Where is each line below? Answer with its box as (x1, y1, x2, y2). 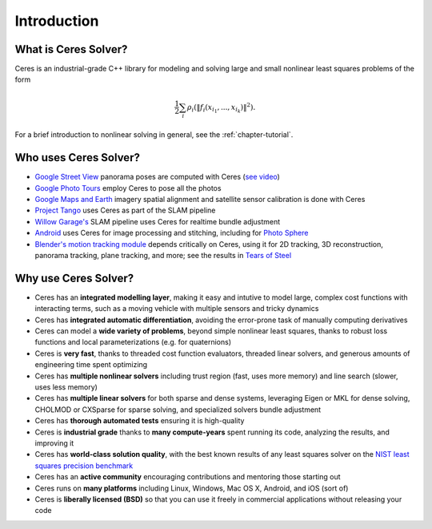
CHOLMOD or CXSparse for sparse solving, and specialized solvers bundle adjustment (34, 405, 322, 414)
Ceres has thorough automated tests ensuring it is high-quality (34, 416, 245, 426)
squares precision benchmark (34, 461, 134, 470)
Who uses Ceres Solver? (14, 151, 140, 164)
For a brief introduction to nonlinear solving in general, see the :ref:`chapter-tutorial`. (14, 130, 294, 139)
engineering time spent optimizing (34, 360, 148, 369)
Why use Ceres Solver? (14, 271, 134, 285)
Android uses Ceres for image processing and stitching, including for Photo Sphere (34, 228, 309, 238)
